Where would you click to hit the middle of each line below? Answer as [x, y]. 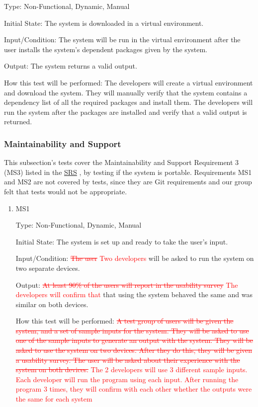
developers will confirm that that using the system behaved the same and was [134, 294]
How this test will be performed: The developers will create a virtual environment [129, 82]
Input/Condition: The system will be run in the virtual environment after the [122, 40]
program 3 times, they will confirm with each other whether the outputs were [134, 389]
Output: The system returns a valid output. [71, 66]
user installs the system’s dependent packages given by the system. [106, 49]
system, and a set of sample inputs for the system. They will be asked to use [132, 330]
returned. [18, 122]
